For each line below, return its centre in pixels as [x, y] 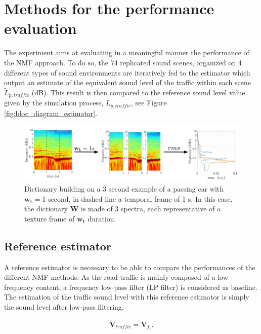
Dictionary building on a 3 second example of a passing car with [124, 188]
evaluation [40, 28]
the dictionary [46, 209]
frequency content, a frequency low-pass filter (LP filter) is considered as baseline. [131, 287]
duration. [102, 218]
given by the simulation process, [54, 103]
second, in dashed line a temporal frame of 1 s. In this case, [140, 198]
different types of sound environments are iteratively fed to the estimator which [127, 72]
